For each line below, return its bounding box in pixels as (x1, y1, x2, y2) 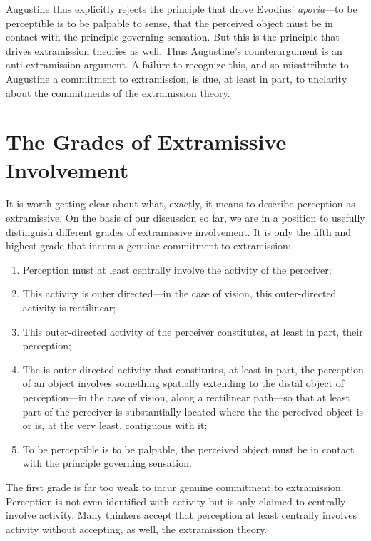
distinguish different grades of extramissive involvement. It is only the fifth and (6, 224, 351, 239)
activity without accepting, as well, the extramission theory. (6, 521, 268, 536)
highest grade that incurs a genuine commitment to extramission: (6, 238, 291, 253)
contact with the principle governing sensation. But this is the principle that (6, 29, 340, 44)
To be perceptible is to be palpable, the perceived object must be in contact (22, 441, 355, 456)
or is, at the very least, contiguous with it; (22, 418, 208, 433)
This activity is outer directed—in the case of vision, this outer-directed (22, 286, 337, 301)
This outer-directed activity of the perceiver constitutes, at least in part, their (22, 324, 363, 339)
